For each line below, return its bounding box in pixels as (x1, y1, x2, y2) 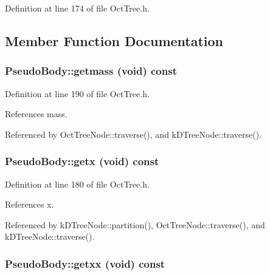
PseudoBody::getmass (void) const (5, 63, 177, 78)
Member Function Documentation (5, 31, 224, 50)
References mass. (5, 107, 67, 120)
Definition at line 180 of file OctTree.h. (5, 177, 150, 190)
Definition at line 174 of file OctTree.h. (5, 2, 150, 14)
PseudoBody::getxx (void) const (5, 256, 165, 271)
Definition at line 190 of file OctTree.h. (5, 87, 150, 100)
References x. (5, 198, 54, 211)
